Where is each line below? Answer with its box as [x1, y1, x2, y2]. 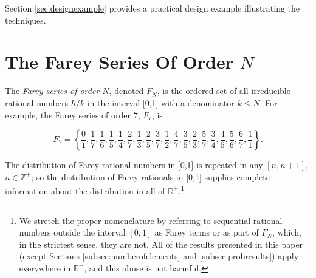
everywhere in [19, 261, 71, 274]
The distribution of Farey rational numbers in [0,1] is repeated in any [5, 158, 263, 171]
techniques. [5, 13, 46, 26]
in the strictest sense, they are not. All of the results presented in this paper [19, 237, 303, 250]
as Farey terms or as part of [154, 226, 259, 239]
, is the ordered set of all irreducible [157, 84, 290, 97]
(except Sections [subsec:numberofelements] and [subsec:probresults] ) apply [19, 249, 299, 262]
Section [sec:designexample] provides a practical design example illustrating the [5, 2, 300, 14]
